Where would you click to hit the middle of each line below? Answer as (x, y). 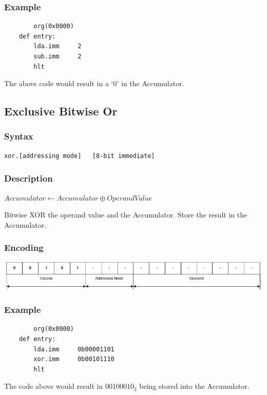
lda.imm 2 (58, 46)
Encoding (24, 248)
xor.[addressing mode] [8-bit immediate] (80, 156)
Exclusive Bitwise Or (61, 111)
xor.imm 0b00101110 (74, 359)
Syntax (19, 136)
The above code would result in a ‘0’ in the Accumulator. (94, 83)
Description (28, 178)
